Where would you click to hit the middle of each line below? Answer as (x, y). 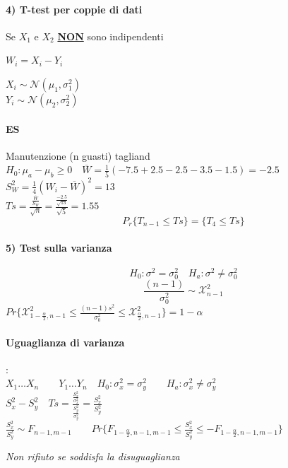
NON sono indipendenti (110, 36)
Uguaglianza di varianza (65, 342)
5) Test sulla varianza (59, 247)
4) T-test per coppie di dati (74, 9)
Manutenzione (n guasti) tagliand (78, 155)
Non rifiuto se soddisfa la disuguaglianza (93, 456)
